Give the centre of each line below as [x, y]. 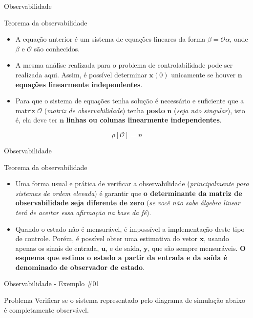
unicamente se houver [203, 74]
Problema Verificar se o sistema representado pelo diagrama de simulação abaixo [125, 300]
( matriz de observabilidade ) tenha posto [105, 110]
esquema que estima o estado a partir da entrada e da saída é [121, 257]
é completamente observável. [46, 309]
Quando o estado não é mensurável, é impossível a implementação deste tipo [130, 229]
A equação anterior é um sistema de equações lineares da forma [110, 39]
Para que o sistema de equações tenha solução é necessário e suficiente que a [130, 101]
